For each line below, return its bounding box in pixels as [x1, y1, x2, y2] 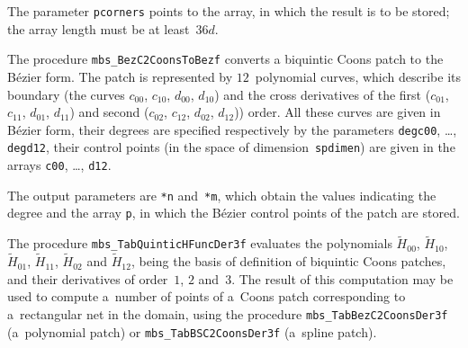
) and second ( [69, 103, 149, 121]
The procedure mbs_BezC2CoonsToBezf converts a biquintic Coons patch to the [7, 49, 444, 68]
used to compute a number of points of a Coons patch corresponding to [7, 287, 406, 306]
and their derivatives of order [7, 269, 168, 288]
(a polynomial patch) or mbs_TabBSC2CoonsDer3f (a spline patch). [7, 322, 377, 341]
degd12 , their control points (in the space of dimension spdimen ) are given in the [7, 138, 455, 156]
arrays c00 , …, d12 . [7, 156, 112, 174]
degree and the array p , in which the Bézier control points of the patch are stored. [7, 203, 460, 222]
